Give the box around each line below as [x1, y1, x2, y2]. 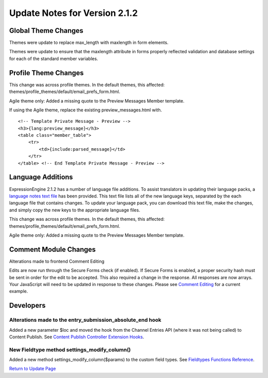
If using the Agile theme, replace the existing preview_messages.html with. [9, 107, 162, 113]
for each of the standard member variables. [9, 55, 98, 62]
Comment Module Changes [9, 245, 96, 254]
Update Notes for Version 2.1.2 [9, 7, 138, 18]
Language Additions [9, 173, 73, 182]
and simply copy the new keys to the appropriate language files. [9, 207, 140, 213]
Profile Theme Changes [9, 69, 84, 77]
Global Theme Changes [9, 26, 84, 35]
